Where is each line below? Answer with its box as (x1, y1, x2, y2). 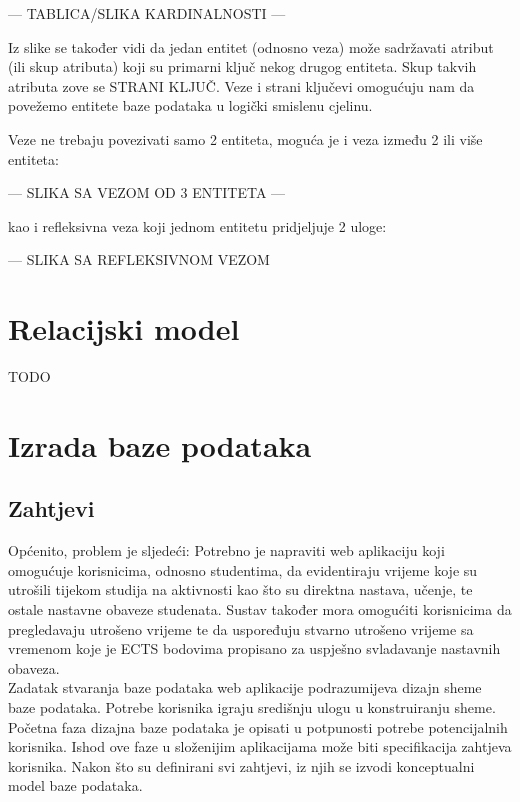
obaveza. (8, 657, 60, 678)
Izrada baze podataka (8, 424, 312, 465)
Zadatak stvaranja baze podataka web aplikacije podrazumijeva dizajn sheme (8, 677, 482, 698)
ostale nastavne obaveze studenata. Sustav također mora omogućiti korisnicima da (8, 599, 512, 620)
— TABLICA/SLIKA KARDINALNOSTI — (8, 3, 286, 23)
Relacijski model (8, 308, 240, 349)
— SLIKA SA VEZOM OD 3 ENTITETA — (8, 182, 286, 203)
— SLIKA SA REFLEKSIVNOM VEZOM (8, 249, 270, 270)
